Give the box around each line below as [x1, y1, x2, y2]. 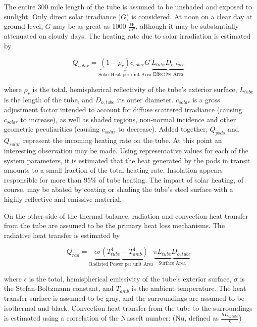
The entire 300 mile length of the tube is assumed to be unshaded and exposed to [4, 1, 252, 11]
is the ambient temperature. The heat [131, 283, 246, 293]
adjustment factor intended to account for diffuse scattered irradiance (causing [4, 104, 242, 115]
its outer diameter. [117, 94, 174, 104]
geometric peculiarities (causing [4, 124, 100, 134]
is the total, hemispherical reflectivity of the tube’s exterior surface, [32, 84, 237, 94]
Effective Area [153, 71, 184, 77]
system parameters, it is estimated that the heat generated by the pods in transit [4, 155, 251, 165]
